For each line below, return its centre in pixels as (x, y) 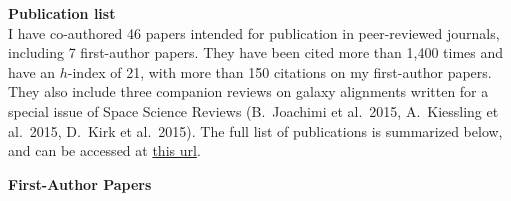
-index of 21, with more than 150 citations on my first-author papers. (279, 71)
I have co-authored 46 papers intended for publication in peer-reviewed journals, (254, 32)
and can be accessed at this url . (104, 150)
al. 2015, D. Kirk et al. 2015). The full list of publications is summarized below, (255, 130)
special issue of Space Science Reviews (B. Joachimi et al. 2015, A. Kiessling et (253, 110)
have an (32, 71)
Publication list (62, 13)
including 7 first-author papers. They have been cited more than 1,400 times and (256, 52)
